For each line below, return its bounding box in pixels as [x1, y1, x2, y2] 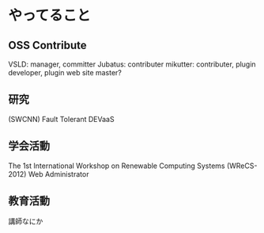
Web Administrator [28, 169, 89, 178]
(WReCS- [226, 161, 258, 170]
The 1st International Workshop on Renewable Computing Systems [8, 161, 225, 170]
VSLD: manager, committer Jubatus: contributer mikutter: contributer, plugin [8, 59, 256, 69]
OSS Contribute [8, 38, 87, 52]
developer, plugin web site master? [8, 68, 123, 77]
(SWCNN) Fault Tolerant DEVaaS [8, 114, 115, 124]
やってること [8, 6, 91, 25]
